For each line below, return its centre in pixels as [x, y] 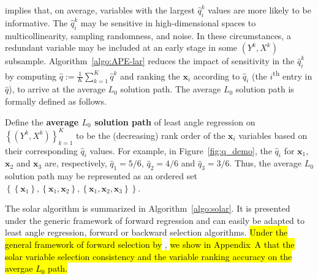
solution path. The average [171, 89]
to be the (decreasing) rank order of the [151, 135]
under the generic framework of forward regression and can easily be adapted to [155, 220]
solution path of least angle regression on [175, 121]
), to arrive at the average [57, 89]
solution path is [265, 89]
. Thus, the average [266, 163]
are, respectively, [76, 163]
